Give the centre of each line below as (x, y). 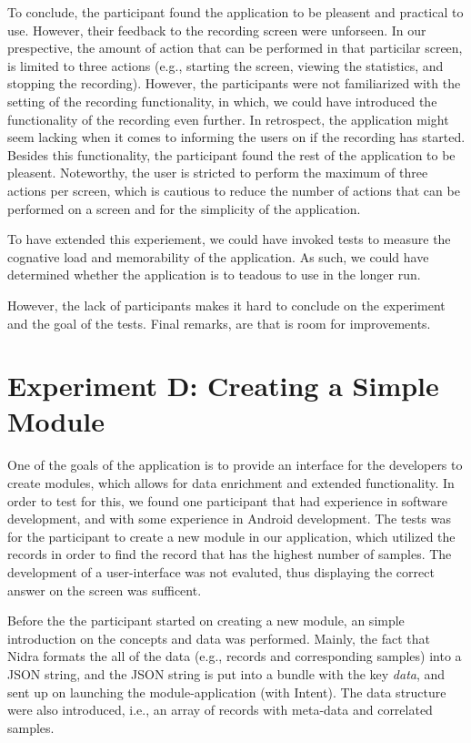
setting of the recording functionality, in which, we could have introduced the (222, 101)
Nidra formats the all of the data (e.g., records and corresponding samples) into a (235, 656)
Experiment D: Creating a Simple (223, 386)
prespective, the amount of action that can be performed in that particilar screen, (235, 48)
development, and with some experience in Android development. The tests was (230, 519)
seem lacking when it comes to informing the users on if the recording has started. (236, 137)
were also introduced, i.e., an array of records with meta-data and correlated (220, 710)
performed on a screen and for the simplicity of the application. (184, 208)
